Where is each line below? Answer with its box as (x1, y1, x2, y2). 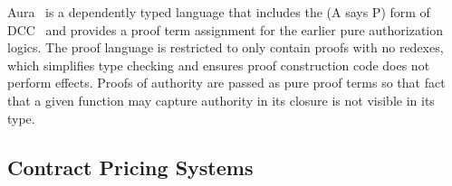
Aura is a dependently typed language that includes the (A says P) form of (7, 3, 430, 21)
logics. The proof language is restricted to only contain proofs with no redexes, (7, 38, 444, 57)
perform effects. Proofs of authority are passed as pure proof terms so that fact (7, 73, 446, 92)
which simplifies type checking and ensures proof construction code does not (7, 55, 430, 74)
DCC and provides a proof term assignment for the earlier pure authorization (7, 20, 444, 39)
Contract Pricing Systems (7, 153, 254, 181)
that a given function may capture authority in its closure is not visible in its (7, 90, 435, 109)
